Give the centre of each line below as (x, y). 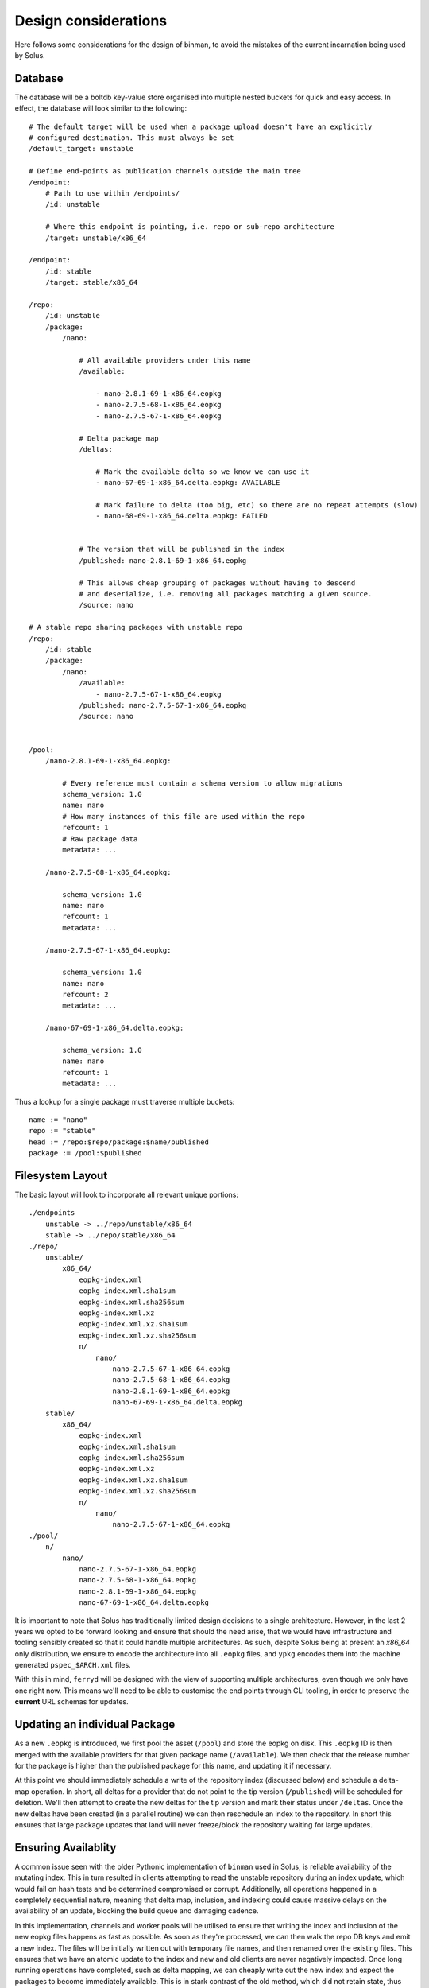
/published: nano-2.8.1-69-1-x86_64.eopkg (163, 560)
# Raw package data (100, 839)
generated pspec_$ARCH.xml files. (73, 1665)
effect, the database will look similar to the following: (101, 108)
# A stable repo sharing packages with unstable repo (135, 627)
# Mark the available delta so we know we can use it (203, 472)
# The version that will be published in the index (182, 549)
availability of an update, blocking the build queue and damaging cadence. (137, 1911)
